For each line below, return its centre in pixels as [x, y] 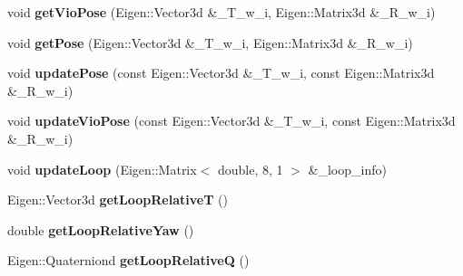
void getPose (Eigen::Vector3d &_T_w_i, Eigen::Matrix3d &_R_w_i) [210, 42]
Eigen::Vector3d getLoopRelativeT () [118, 200]
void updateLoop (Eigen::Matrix [102, 169]
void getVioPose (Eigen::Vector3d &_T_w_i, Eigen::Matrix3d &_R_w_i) [222, 12]
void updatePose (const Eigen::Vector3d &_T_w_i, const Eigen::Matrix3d [221, 73]
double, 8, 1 [250, 169]
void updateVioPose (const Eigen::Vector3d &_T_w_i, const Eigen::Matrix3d [231, 121]
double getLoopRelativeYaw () [101, 229]
